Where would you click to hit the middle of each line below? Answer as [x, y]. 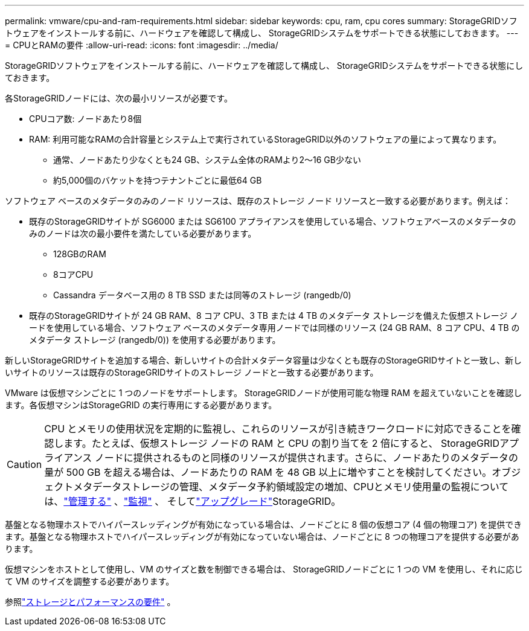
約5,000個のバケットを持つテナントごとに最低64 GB [158, 180]
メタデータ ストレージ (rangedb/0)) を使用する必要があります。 [155, 340]
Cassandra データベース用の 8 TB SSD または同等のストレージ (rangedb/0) [202, 295]
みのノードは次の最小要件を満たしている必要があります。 [143, 233]
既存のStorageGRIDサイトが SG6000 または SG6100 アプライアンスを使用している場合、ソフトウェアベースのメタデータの [273, 221]
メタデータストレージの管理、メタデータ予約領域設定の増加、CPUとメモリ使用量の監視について [291, 487]
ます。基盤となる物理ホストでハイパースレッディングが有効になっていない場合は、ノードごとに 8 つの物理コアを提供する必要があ [262, 537]
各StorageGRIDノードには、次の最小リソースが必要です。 [119, 98]
